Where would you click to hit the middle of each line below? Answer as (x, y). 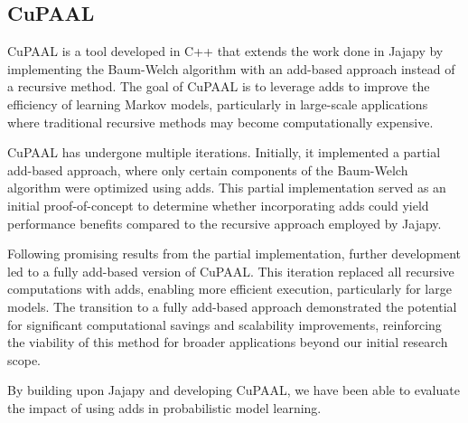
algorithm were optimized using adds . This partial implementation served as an (227, 188)
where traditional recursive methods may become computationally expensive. (220, 122)
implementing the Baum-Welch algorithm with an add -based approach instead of (231, 68)
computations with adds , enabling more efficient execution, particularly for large (229, 289)
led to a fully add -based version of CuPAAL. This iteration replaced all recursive (231, 271)
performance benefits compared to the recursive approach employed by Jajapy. (225, 223)
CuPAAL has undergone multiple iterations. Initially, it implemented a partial (224, 152)
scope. (24, 359)
